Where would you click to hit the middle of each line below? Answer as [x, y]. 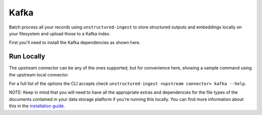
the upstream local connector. [39, 74]
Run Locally [27, 56]
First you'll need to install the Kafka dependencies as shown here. [75, 43]
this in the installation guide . [37, 106]
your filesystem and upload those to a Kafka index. [60, 33]
